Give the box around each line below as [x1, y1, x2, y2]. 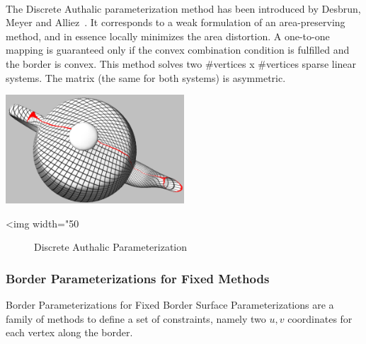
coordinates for [287, 311, 353, 326]
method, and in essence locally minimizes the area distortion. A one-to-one [6, 28, 330, 43]
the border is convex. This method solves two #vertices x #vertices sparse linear [6, 56, 357, 71]
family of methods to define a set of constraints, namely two [6, 311, 266, 326]
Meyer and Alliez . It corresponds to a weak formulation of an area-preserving [6, 15, 345, 30]
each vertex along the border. [6, 325, 133, 340]
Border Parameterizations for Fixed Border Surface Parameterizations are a [6, 297, 334, 312]
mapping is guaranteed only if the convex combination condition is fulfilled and [6, 42, 350, 57]
